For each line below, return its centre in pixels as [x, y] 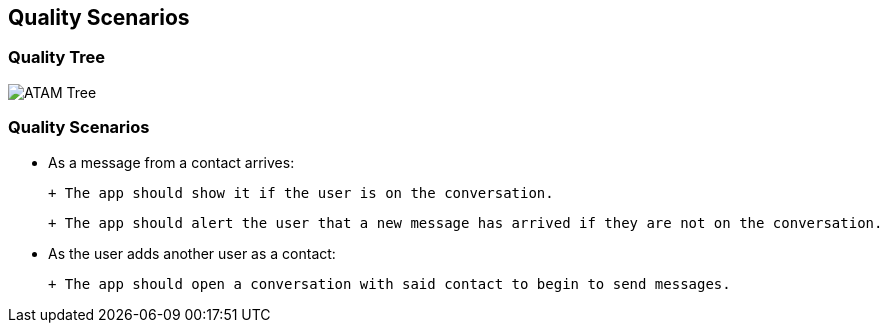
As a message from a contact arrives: [171, 162]
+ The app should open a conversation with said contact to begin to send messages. [389, 283]
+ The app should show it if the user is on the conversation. [301, 192]
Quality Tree [57, 57]
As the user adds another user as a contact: [192, 253]
